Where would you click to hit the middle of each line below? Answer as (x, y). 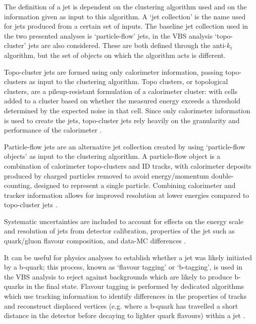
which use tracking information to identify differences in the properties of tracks (125, 296)
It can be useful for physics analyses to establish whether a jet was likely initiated (128, 257)
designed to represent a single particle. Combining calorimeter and (135, 185)
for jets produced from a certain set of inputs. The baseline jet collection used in (126, 26)
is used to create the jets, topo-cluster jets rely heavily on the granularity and (122, 120)
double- (222, 175)
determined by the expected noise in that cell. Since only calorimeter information (127, 110)
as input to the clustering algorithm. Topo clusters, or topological (128, 81)
